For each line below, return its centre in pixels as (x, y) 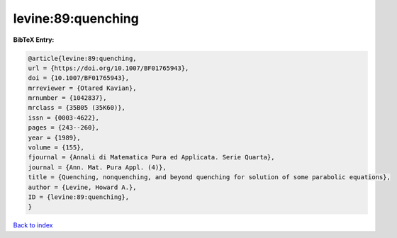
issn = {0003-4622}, (63, 118)
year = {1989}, (54, 137)
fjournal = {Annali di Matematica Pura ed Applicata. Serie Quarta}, (151, 157)
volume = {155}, (56, 148)
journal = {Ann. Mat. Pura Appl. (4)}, (97, 167)
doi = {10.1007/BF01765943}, (79, 78)
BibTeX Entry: (34, 40)
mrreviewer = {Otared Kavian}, (83, 88)
